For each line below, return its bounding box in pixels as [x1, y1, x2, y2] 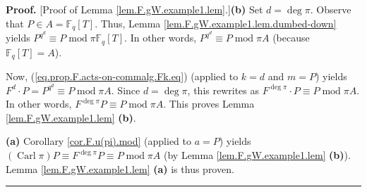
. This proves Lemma [163, 96, 255, 111]
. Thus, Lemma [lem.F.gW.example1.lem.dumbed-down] [95, 15, 337, 30]
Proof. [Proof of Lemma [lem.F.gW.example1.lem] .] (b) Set [6, 2, 263, 16]
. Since [111, 82, 140, 97]
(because [272, 30, 310, 45]
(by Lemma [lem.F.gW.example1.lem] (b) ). [163, 148, 351, 162]
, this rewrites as [187, 82, 259, 97]
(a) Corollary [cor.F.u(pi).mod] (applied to [6, 134, 192, 148]
